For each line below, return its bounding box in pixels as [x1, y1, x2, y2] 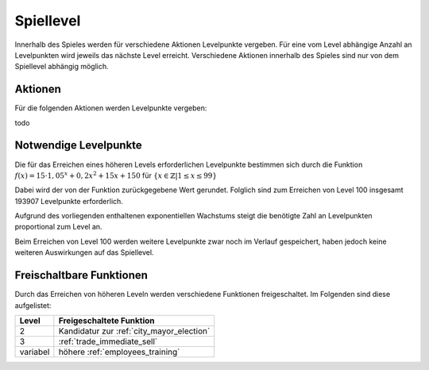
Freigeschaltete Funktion [58, 314, 155, 326]
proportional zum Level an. [14, 222, 102, 232]
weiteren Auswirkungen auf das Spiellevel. [14, 248, 154, 257]
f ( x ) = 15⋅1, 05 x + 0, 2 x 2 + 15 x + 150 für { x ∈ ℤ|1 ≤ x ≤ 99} [14, 170, 218, 180]
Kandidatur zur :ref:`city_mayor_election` [58, 326, 211, 337]
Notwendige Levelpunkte [14, 139, 142, 152]
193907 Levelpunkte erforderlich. [14, 196, 123, 206]
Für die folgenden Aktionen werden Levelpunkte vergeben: [14, 103, 207, 113]
